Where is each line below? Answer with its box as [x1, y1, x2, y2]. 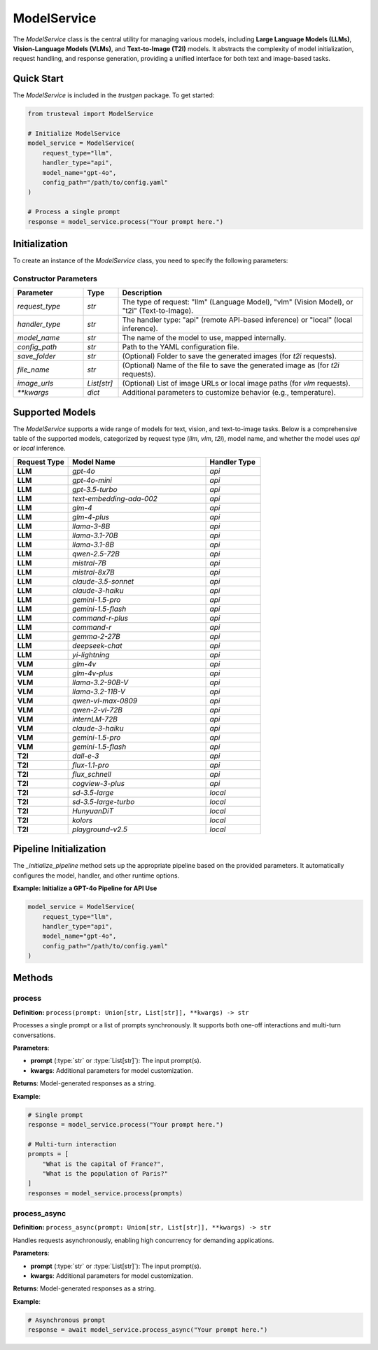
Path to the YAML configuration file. [122, 342, 239, 352]
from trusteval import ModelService [27, 110, 154, 118]
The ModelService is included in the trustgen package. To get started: [13, 91, 215, 99]
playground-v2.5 [72, 824, 127, 834]
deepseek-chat [72, 640, 122, 650]
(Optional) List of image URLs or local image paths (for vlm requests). [122, 379, 351, 388]
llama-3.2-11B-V [72, 687, 126, 696]
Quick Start [13, 73, 64, 85]
